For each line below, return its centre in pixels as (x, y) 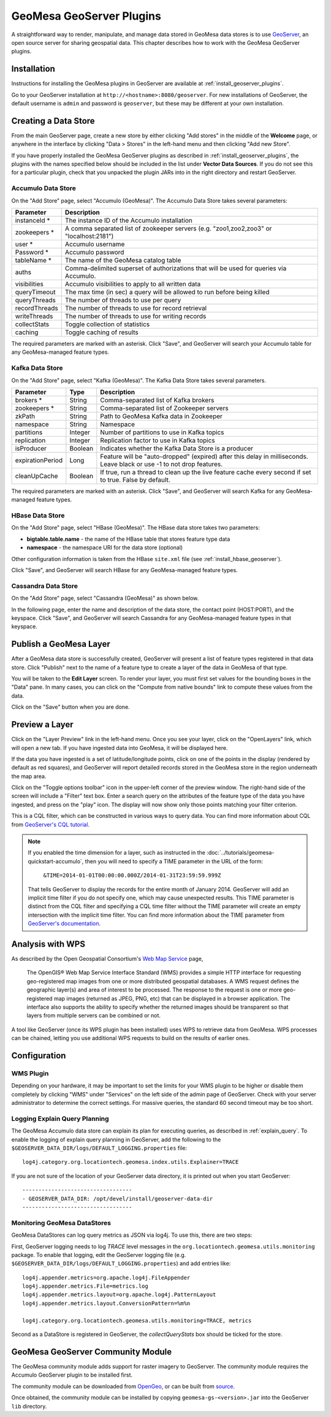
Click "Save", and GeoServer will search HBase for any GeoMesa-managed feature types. (125, 570)
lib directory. (29, 1406)
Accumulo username (95, 244)
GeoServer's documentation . (64, 923)
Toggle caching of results (102, 332)
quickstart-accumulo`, (56, 861)
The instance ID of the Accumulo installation (129, 221)
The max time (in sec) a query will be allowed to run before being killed (167, 292)
